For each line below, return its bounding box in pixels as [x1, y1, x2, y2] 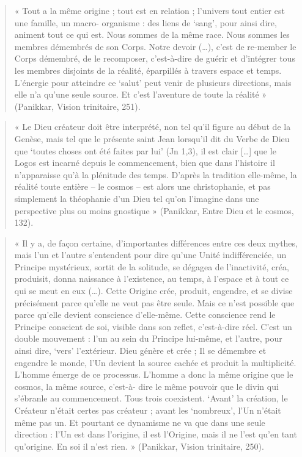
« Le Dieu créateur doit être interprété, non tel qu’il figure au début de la [14, 120, 291, 133]
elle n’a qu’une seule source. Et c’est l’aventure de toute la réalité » [14, 88, 267, 101]
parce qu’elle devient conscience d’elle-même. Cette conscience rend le [14, 308, 276, 321]
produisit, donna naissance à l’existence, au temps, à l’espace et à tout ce [14, 272, 289, 285]
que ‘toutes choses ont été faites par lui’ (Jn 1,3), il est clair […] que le [14, 144, 276, 157]
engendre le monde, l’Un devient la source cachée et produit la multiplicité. [14, 356, 296, 369]
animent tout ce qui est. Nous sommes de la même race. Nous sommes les [14, 28, 290, 41]
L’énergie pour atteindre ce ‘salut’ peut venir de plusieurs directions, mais [14, 76, 292, 88]
